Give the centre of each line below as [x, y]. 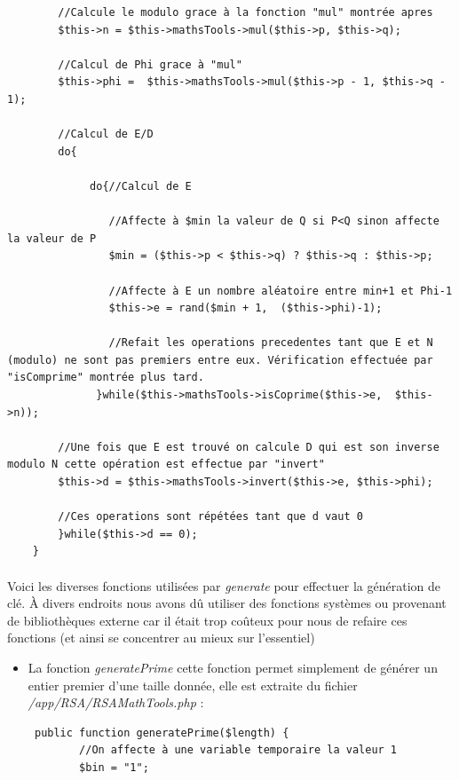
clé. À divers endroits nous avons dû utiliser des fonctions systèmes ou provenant [227, 603]
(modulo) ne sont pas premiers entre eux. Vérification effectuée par [220, 360]
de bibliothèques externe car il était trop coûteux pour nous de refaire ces [207, 620]
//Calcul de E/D [106, 134]
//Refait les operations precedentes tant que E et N [271, 343]
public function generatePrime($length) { [162, 733]
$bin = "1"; [114, 767]
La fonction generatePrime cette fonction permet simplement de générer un [233, 667]
